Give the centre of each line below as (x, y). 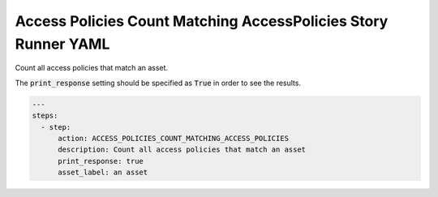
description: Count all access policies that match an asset (182, 150)
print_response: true (101, 161)
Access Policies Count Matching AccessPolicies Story (202, 21)
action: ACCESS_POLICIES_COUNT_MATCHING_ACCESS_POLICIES (174, 138)
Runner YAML (62, 44)
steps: (45, 116)
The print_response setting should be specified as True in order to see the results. (158, 83)
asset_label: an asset (103, 173)
